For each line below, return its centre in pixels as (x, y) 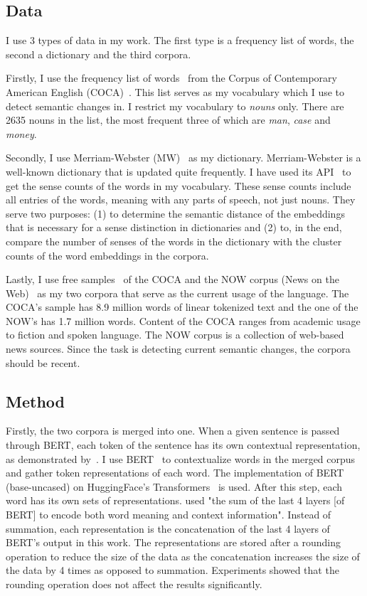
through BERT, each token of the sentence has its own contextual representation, (183, 445)
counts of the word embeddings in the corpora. (107, 255)
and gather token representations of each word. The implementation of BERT (175, 473)
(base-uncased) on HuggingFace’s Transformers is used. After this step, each (174, 486)
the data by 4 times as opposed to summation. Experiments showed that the (172, 570)
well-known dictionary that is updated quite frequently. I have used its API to (179, 171)
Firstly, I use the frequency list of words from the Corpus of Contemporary (171, 78)
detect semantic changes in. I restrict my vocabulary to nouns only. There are (175, 106)
